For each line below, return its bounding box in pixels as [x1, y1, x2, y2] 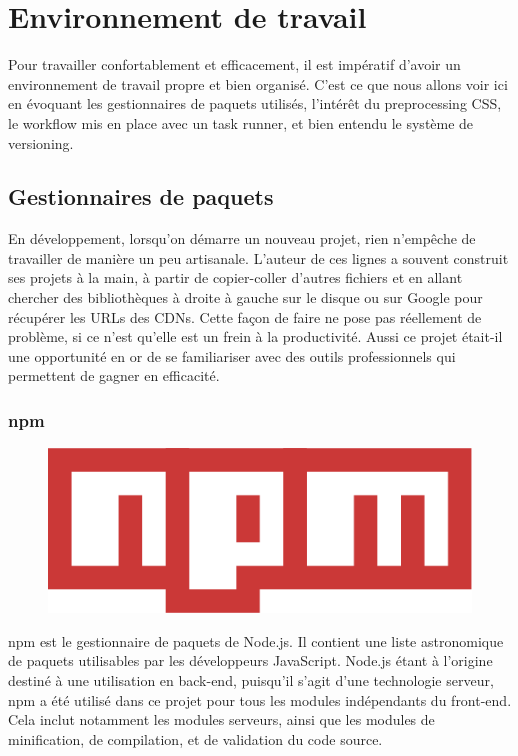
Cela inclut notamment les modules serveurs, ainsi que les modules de [8, 709, 435, 730]
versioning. [8, 132, 74, 153]
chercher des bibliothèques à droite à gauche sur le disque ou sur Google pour [8, 287, 483, 308]
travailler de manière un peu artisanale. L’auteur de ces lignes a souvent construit [8, 247, 509, 268]
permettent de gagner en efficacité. [8, 365, 220, 386]
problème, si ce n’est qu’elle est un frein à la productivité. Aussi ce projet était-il [8, 326, 503, 347]
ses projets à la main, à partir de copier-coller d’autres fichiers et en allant [8, 267, 463, 288]
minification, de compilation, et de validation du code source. [8, 728, 383, 749]
